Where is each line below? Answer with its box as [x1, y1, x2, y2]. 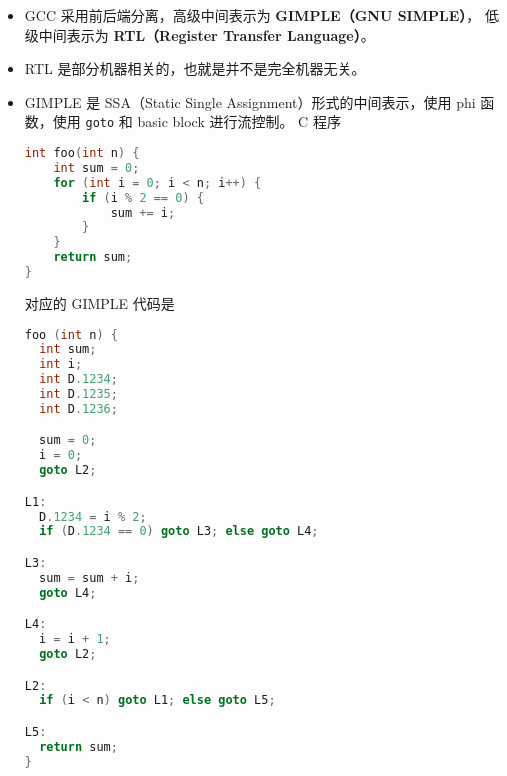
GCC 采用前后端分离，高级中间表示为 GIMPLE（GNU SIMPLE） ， [24, 5, 481, 25]
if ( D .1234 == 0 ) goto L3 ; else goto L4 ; [39, 524, 319, 539]
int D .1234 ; [39, 372, 118, 387]
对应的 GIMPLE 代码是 [24, 292, 175, 313]
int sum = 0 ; [53, 160, 140, 175]
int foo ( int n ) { [24, 146, 140, 161]
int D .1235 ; [39, 387, 118, 401]
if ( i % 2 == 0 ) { [82, 190, 204, 205]
